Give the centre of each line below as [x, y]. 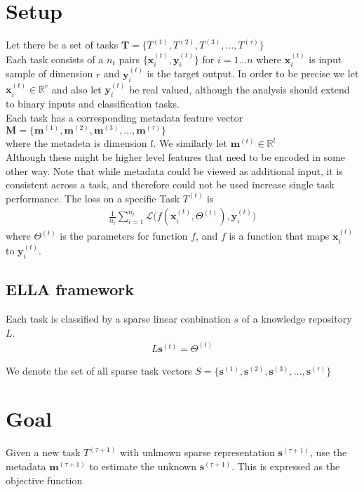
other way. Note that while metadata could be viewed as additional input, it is [174, 170]
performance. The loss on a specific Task [93, 198]
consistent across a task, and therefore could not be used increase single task [170, 184]
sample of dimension [49, 73]
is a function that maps [279, 236]
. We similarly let [190, 143]
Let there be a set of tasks [62, 45]
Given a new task [43, 452]
